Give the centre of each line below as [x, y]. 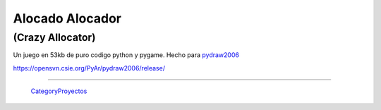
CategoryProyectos [59, 91]
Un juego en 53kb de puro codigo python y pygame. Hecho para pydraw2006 [126, 55]
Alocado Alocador [67, 18]
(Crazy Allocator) [54, 37]
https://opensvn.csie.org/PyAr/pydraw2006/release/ [89, 68]
